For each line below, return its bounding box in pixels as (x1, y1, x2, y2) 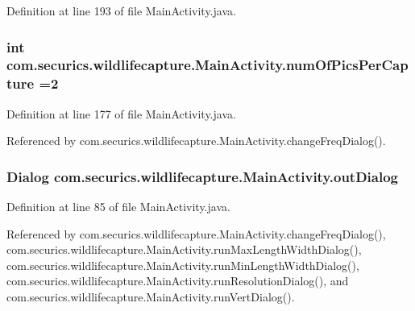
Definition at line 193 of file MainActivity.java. (6, 2, 236, 19)
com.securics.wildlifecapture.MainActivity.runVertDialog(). (6, 288, 295, 305)
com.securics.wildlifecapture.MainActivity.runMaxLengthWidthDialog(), (6, 241, 362, 258)
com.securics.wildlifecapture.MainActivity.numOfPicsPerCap (6, 55, 409, 75)
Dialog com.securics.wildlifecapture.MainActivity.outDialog (6, 166, 398, 186)
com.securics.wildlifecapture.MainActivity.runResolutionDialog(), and (6, 272, 349, 289)
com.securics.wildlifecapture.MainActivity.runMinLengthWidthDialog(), (6, 256, 359, 273)
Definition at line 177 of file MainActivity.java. (6, 105, 236, 122)
